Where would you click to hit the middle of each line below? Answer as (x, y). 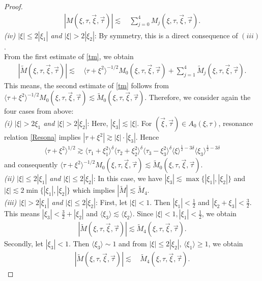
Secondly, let (24, 244)
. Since (143, 213)
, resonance (236, 123)
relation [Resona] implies (42, 137)
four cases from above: (39, 111)
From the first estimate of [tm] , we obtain (69, 56)
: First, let (111, 202)
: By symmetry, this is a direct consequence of (166, 35)
